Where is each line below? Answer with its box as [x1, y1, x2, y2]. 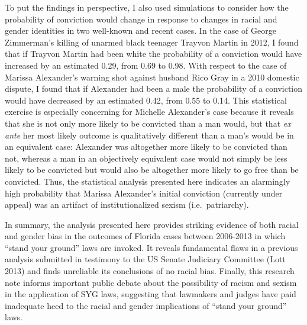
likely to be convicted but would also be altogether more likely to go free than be [5, 163, 299, 176]
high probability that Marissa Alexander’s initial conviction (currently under [5, 186, 283, 199]
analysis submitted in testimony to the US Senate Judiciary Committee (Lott [5, 253, 286, 265]
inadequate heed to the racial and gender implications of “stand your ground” [5, 299, 287, 311]
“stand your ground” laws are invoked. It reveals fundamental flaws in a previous [5, 241, 298, 253]
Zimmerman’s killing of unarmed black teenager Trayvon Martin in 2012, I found [5, 36, 299, 48]
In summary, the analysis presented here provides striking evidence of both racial [5, 218, 299, 230]
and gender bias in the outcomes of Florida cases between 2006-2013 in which [5, 230, 286, 242]
